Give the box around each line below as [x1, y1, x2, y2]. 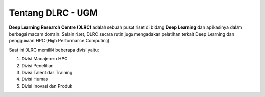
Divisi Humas [21, 76, 48, 82]
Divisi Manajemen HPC [21, 56, 68, 62]
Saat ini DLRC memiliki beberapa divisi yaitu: [9, 47, 99, 53]
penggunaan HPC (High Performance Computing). [9, 38, 111, 44]
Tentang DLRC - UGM [9, 7, 98, 18]
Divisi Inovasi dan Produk [21, 83, 73, 89]
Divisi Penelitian [21, 62, 53, 68]
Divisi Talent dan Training [21, 69, 73, 75]
